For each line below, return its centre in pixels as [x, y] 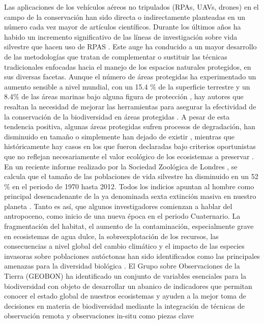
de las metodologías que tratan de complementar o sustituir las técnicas [116, 56]
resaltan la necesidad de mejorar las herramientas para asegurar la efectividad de [130, 106]
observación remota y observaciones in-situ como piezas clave [99, 316]
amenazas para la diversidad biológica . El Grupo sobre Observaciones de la [122, 266]
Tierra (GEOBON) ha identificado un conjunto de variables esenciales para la [125, 276]
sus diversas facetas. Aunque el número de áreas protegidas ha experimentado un [130, 77]
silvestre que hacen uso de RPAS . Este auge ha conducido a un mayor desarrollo [130, 47]
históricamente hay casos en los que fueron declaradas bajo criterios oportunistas [130, 146]
